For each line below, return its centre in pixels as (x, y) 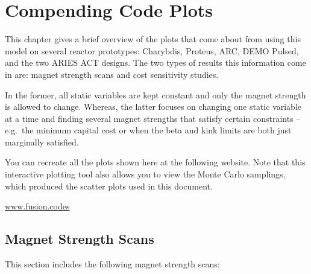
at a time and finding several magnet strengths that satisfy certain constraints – (153, 118)
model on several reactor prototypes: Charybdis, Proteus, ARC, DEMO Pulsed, (152, 50)
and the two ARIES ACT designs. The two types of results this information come (155, 62)
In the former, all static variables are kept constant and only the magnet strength (155, 94)
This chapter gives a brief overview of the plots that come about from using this (153, 39)
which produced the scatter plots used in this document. (109, 186)
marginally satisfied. (42, 142)
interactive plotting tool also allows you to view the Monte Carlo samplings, (145, 174)
